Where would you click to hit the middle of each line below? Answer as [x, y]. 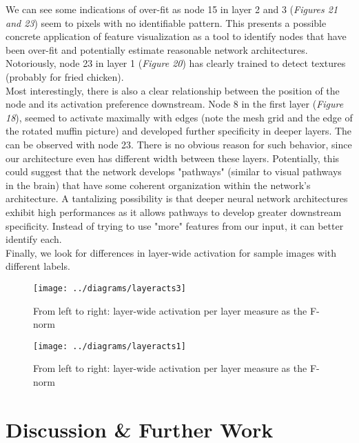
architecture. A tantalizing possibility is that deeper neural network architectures [177, 198]
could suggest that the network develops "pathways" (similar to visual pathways [174, 171]
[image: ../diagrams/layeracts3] [110, 288]
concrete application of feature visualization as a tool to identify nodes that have [176, 36]
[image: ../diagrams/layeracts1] [110, 346]
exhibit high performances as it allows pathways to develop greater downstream [174, 211]
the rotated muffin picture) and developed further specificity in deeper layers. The [179, 131]
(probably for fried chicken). [65, 76]
